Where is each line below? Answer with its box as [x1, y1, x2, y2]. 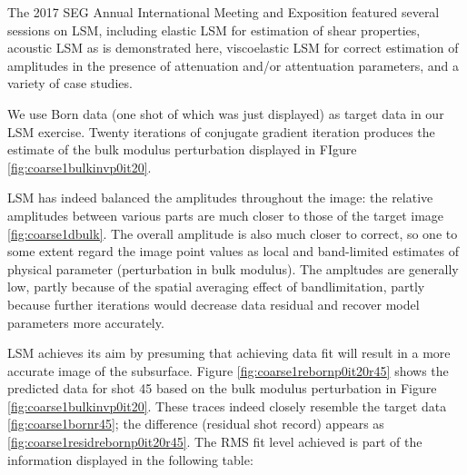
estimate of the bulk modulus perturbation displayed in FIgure [7, 140, 357, 159]
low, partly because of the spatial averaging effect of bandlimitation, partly [7, 277, 425, 296]
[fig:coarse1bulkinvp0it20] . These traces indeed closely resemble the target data [7, 396, 447, 415]
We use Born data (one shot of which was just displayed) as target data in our [7, 104, 444, 123]
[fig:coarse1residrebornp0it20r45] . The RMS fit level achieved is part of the [7, 432, 422, 451]
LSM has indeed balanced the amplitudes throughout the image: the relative [7, 188, 433, 207]
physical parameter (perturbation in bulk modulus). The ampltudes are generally [7, 259, 459, 278]
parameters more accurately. [7, 312, 164, 332]
